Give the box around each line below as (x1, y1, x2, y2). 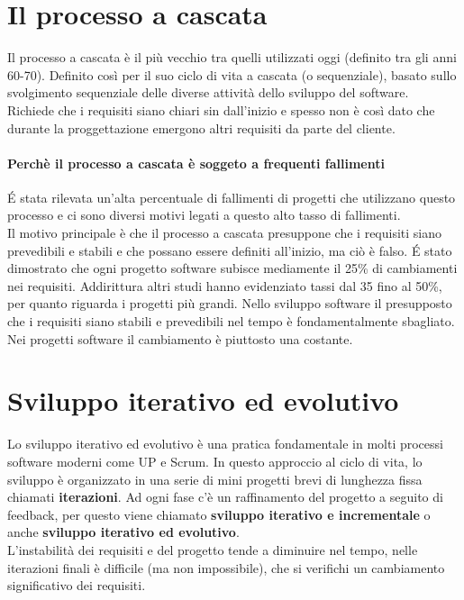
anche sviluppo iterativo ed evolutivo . (7, 523, 240, 541)
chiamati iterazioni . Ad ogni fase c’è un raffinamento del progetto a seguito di (7, 487, 443, 506)
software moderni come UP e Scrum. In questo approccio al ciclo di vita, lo (7, 451, 423, 470)
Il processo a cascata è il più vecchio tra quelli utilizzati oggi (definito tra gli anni (7, 48, 457, 67)
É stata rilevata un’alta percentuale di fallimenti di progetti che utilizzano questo (7, 187, 456, 206)
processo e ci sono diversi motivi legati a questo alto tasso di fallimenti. (7, 205, 401, 224)
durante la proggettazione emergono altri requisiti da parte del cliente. (7, 118, 396, 137)
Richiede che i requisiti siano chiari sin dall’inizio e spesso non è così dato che (7, 100, 435, 119)
